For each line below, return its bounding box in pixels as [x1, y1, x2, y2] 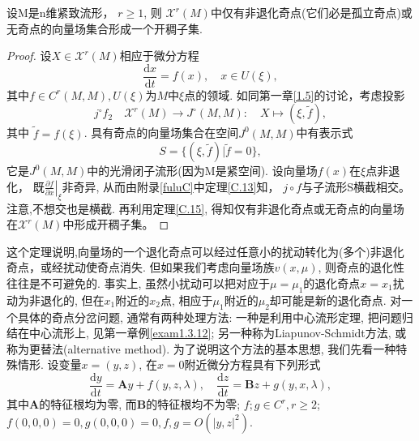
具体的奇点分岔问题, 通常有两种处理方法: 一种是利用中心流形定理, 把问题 [17, 308, 402, 325]
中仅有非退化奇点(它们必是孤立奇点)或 [210, 4, 413, 20]
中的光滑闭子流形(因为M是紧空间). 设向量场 [87, 162, 318, 179]
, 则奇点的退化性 [318, 259, 405, 276]
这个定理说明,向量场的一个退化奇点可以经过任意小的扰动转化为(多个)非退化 [6, 242, 404, 259]
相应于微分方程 [119, 47, 199, 64]
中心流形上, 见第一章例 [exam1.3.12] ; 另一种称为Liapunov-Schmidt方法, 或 [28, 324, 407, 341]
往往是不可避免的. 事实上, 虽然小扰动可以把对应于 [6, 275, 271, 292]
